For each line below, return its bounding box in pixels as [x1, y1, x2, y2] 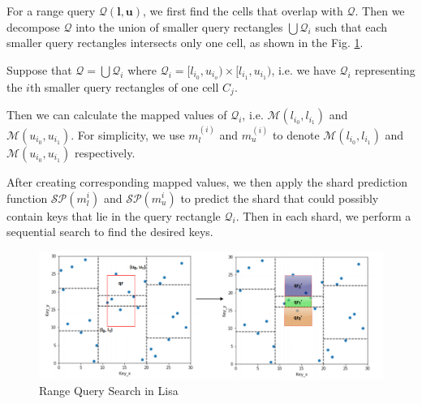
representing [355, 61, 416, 78]
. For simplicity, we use [71, 126, 185, 143]
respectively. [74, 144, 136, 161]
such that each [315, 18, 388, 35]
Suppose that [6, 61, 72, 78]
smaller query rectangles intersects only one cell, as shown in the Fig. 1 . [6, 34, 364, 51]
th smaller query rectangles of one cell [29, 78, 219, 95]
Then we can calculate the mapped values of [6, 106, 227, 123]
